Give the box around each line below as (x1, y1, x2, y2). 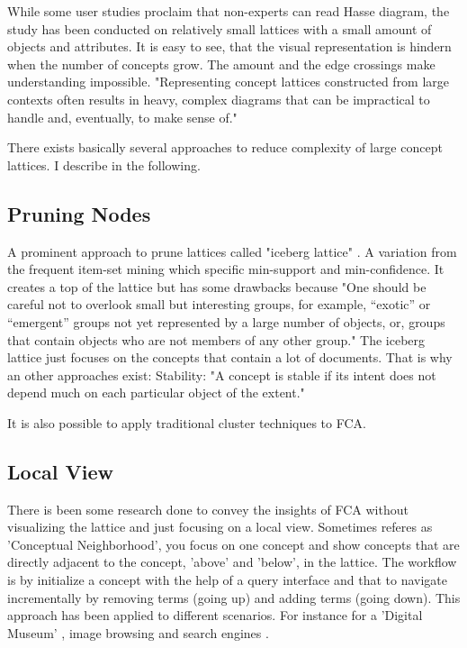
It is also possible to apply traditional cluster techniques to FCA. (7, 413, 366, 432)
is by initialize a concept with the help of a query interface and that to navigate (7, 570, 447, 589)
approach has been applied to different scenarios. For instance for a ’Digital (7, 606, 423, 625)
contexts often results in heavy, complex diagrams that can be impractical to (7, 89, 430, 108)
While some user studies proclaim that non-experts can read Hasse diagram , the (7, 2, 450, 20)
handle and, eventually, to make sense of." (7, 107, 238, 126)
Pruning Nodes (7, 199, 151, 227)
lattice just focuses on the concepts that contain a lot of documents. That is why (7, 348, 453, 367)
